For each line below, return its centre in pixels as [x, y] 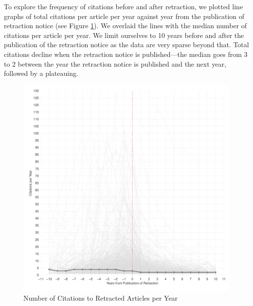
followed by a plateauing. [41, 73]
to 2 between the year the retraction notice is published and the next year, [115, 63]
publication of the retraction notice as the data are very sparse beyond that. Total [126, 45]
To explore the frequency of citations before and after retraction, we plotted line [124, 6]
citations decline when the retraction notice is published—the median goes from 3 [126, 54]
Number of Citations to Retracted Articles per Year [101, 297]
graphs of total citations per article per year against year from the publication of [124, 16]
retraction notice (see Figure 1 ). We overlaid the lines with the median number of [126, 26]
